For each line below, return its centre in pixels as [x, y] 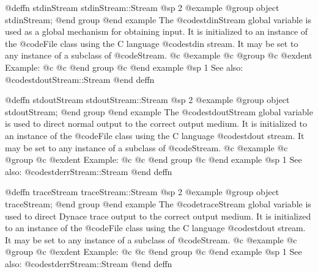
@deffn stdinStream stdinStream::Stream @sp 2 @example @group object [142, 7]
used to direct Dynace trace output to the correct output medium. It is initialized [158, 216]
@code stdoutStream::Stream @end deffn [80, 79]
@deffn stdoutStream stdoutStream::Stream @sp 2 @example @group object [147, 100]
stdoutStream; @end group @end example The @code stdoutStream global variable [159, 111]
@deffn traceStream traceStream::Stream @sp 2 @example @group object [142, 192]
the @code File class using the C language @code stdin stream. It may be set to [152, 43]
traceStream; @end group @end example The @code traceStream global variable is [158, 203]
